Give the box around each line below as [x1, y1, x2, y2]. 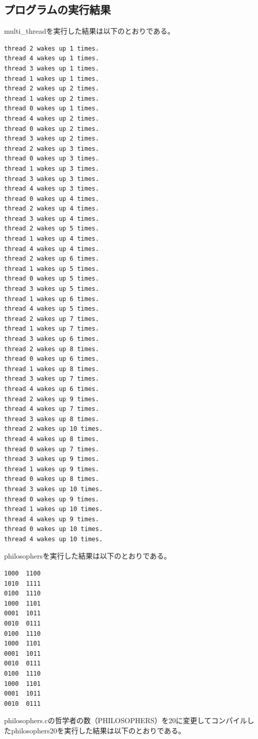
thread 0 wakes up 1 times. [4, 105, 99, 112]
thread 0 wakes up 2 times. [4, 125, 99, 132]
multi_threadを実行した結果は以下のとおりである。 [4, 26, 175, 36]
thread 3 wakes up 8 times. [4, 415, 99, 423]
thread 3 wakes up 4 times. [4, 215, 99, 222]
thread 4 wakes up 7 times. [4, 405, 99, 413]
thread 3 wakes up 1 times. [4, 64, 99, 72]
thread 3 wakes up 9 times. [4, 455, 99, 463]
